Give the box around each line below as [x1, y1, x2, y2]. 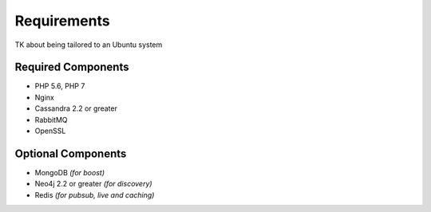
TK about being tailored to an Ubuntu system [14, 40, 163, 49]
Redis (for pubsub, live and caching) [34, 190, 155, 199]
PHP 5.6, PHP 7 [34, 81, 85, 91]
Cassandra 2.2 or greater [34, 104, 117, 113]
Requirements [14, 12, 111, 29]
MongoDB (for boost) [34, 167, 105, 177]
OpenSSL [34, 126, 66, 135]
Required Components [14, 61, 129, 74]
